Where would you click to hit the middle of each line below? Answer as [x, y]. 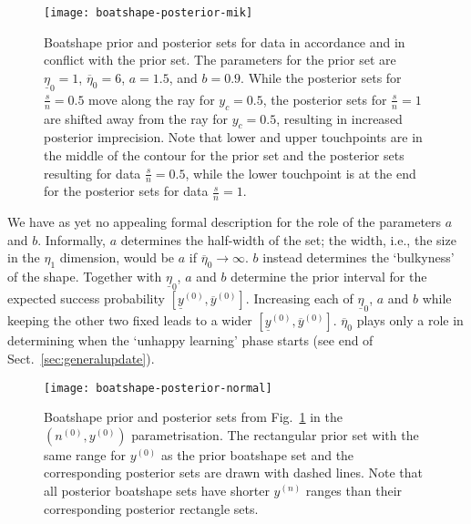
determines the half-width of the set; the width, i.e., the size [288, 239]
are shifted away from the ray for [136, 118]
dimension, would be [117, 257]
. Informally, [72, 239]
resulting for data [92, 173]
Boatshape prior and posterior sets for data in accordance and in [225, 41]
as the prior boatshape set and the [257, 454]
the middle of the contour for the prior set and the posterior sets [224, 155]
